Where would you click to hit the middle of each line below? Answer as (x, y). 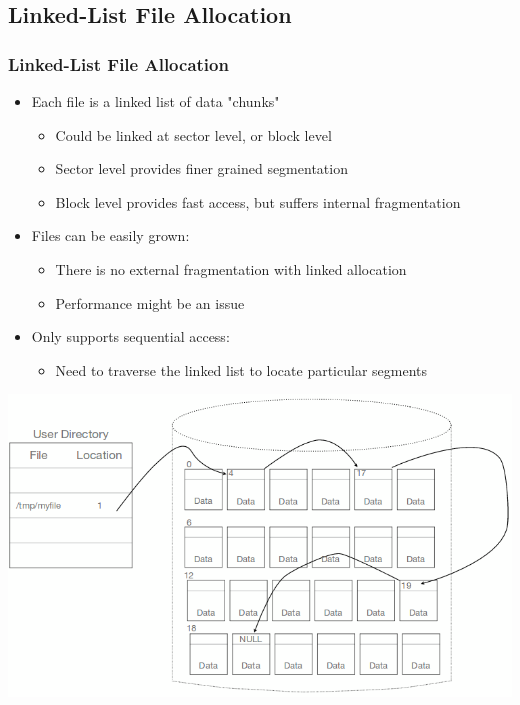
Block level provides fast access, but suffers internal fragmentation (258, 201)
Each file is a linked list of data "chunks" (155, 101)
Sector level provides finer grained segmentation (201, 168)
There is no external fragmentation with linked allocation (231, 268)
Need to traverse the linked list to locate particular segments (241, 369)
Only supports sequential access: (130, 336)
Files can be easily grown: (110, 235)
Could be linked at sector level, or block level (193, 134)
